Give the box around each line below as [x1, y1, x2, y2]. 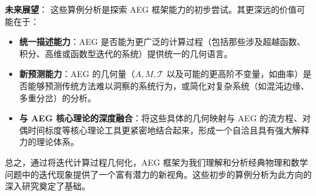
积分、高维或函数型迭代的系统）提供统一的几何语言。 [19, 47, 233, 59]
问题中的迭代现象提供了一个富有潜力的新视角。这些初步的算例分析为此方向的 [5, 167, 312, 180]
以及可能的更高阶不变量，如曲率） [166, 67, 303, 80]
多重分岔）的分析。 [19, 91, 96, 104]
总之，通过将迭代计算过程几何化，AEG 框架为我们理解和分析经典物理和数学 [5, 155, 308, 168]
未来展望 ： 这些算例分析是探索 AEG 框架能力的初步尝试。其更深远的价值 [5, 3, 297, 15]
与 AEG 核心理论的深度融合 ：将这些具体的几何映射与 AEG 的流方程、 [19, 112, 303, 124]
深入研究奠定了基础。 [5, 180, 90, 192]
